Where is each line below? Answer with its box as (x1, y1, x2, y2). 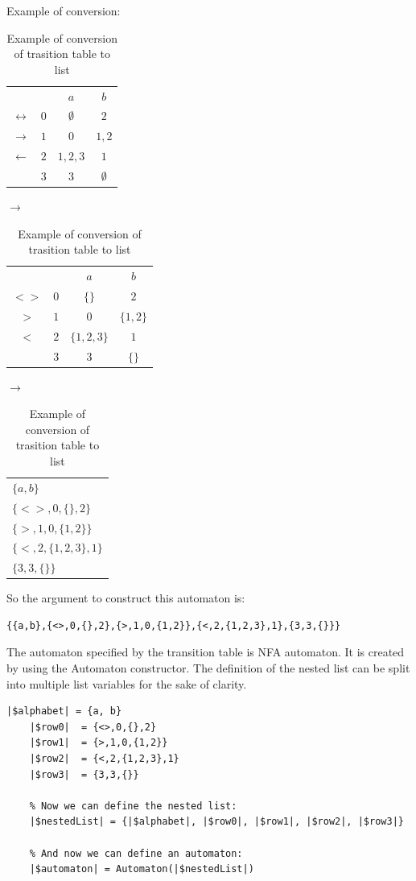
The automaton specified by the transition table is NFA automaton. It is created (6, 643, 405, 660)
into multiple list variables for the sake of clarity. (6, 675, 247, 692)
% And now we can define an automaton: (29, 847, 243, 859)
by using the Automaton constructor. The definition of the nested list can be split (6, 660, 410, 676)
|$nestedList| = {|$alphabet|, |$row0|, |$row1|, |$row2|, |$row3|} (29, 816, 404, 828)
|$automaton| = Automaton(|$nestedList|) (29, 863, 254, 875)
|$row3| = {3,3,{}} (29, 768, 139, 780)
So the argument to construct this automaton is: (6, 589, 245, 606)
